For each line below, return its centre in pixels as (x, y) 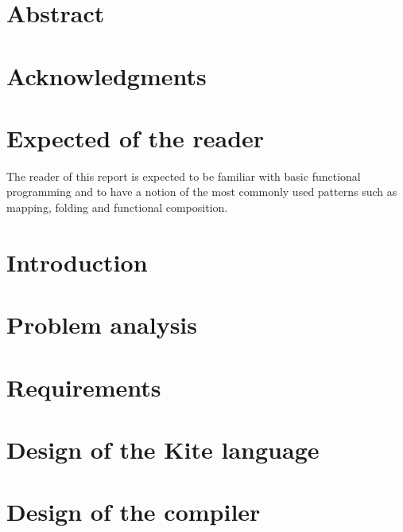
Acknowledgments (107, 75)
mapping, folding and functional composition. (117, 207)
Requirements (84, 387)
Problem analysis (102, 325)
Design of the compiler (134, 512)
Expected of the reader (136, 137)
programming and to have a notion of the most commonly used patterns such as (202, 192)
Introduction (77, 262)
